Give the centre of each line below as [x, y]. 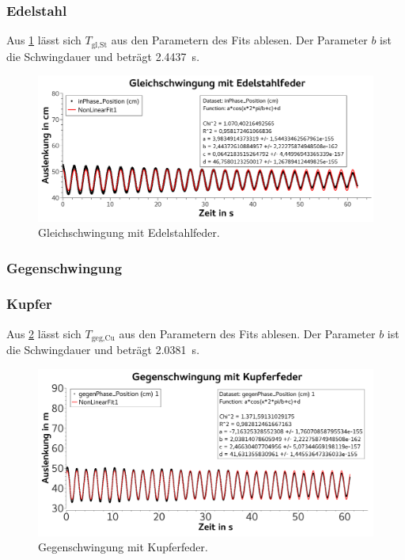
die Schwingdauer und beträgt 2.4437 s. [103, 56]
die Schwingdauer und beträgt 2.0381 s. [103, 350]
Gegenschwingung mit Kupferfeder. [123, 547]
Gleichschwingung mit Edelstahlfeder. [129, 232]
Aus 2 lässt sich [44, 333]
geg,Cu [103, 339]
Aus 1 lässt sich [44, 40]
